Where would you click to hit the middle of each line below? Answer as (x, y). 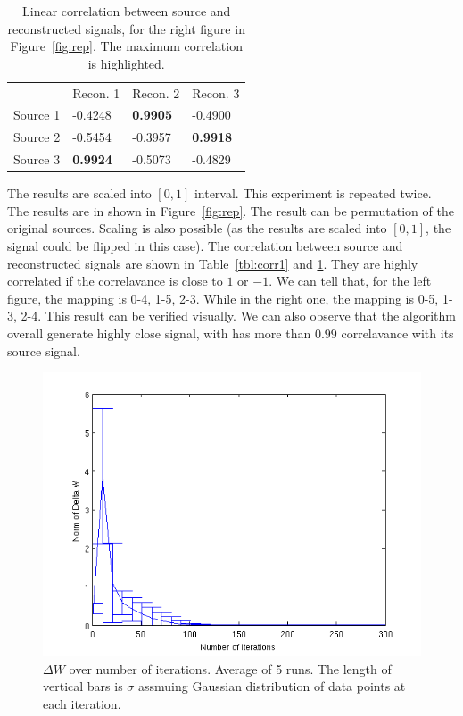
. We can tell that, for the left (350, 281)
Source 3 (37, 159)
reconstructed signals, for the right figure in (126, 28)
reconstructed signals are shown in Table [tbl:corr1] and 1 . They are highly (213, 263)
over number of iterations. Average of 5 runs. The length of (230, 668)
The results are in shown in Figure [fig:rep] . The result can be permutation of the (231, 210)
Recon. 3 (216, 92)
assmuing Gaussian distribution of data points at (272, 686)
